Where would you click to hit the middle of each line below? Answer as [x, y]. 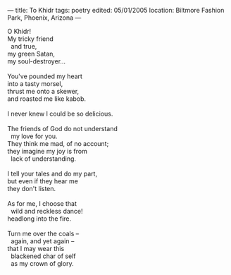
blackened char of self [43, 256]
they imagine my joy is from [48, 151]
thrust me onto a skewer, [43, 91]
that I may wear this [36, 249]
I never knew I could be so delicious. [60, 114]
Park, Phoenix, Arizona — [44, 18]
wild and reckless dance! [46, 211]
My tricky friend [31, 39]
